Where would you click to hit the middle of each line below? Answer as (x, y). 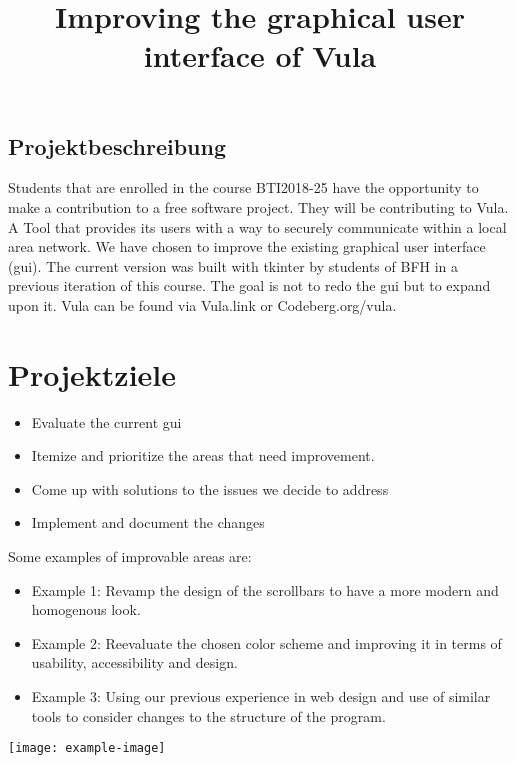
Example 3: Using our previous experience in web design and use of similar (261, 696)
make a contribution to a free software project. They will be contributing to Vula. (258, 206)
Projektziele (92, 373)
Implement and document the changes (148, 522)
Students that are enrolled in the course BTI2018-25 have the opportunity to (243, 187)
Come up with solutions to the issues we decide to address (210, 488)
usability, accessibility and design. (134, 662)
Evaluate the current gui (106, 421)
